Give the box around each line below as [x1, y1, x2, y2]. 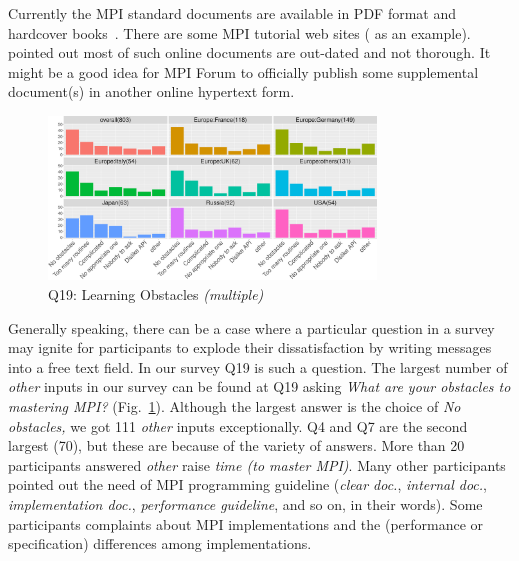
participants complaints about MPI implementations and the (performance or [8, 513, 484, 534]
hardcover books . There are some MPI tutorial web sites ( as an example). [8, 22, 471, 43]
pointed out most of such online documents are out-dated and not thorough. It [8, 42, 491, 63]
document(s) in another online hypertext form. [8, 81, 295, 102]
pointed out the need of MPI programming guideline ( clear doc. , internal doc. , [8, 474, 488, 495]
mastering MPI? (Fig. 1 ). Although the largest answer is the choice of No [8, 395, 461, 416]
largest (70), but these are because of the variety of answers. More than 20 [8, 435, 465, 456]
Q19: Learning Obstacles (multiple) [48, 283, 264, 304]
